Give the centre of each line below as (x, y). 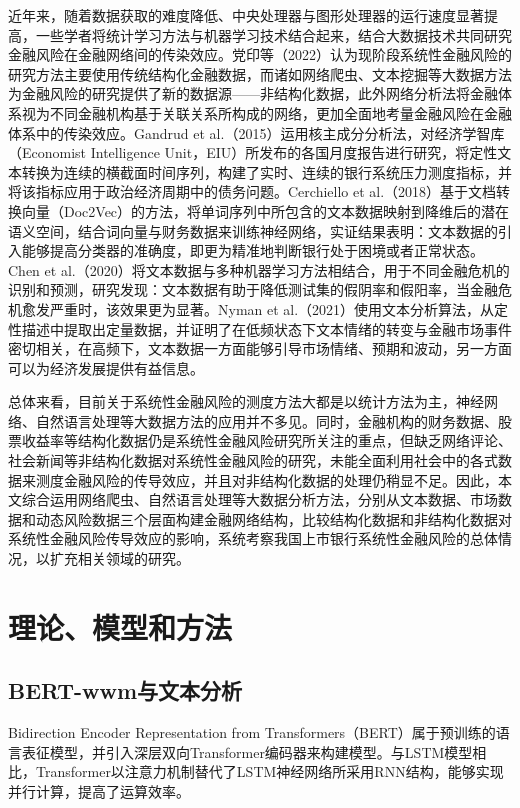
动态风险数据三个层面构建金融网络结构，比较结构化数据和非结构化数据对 (273, 518)
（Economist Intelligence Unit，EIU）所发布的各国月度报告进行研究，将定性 (253, 152)
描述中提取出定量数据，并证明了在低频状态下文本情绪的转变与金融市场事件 (266, 328)
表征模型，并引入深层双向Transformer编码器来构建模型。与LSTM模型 (247, 751)
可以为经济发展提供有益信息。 (106, 367)
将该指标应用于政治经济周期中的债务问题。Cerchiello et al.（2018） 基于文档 (252, 191)
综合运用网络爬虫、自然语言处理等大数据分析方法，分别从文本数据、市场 (259, 499)
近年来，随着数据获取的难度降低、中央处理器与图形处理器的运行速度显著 (246, 15)
